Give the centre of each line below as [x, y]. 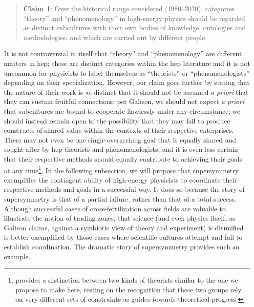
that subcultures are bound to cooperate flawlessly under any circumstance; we [122, 111]
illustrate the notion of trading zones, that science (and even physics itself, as [120, 218]
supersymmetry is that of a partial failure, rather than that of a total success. [120, 198]
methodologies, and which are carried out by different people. [115, 37]
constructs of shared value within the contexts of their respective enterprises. [119, 130]
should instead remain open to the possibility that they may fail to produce [117, 120]
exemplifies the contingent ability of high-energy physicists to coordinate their [121, 179]
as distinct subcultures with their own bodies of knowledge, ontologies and [135, 28]
